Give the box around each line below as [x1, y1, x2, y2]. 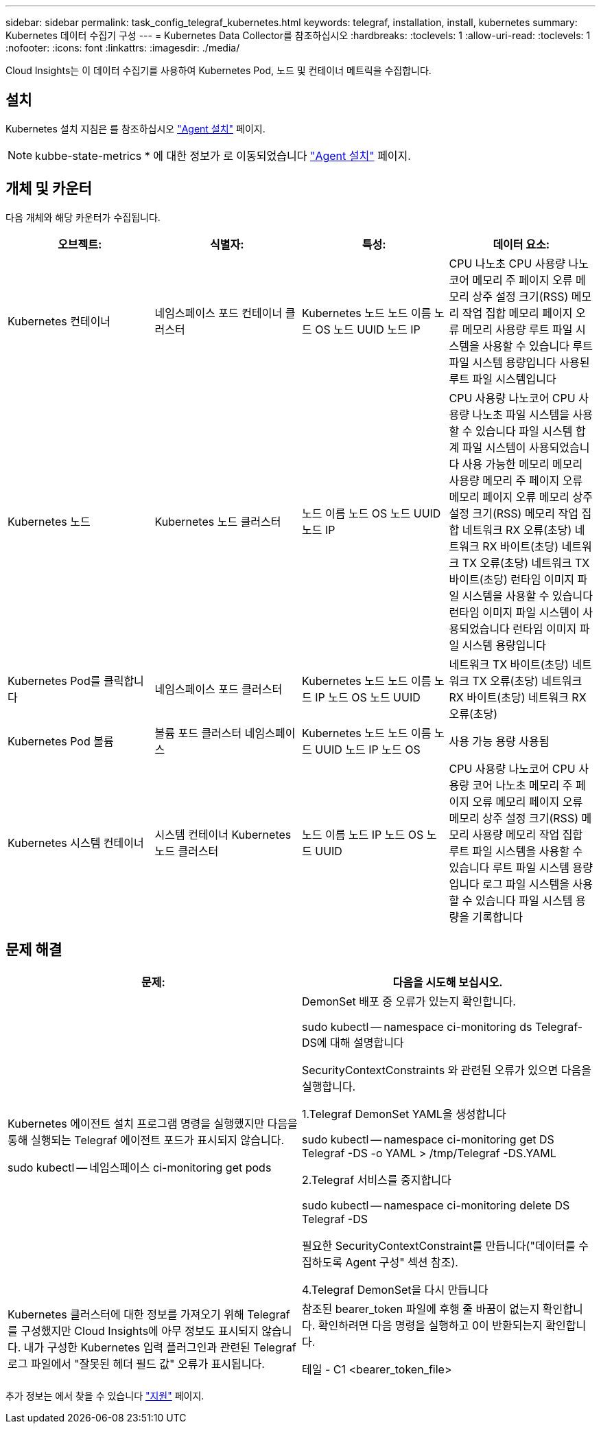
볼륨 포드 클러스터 [154, 725, 242, 740]
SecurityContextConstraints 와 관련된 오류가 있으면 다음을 [302, 1062, 591, 1077]
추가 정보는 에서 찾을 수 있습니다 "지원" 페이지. [5, 1389, 204, 1402]
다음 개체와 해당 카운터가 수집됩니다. [5, 211, 161, 223]
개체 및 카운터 [5, 180, 92, 198]
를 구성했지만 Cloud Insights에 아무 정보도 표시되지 [8, 1323, 259, 1338]
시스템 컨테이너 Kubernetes [154, 827, 292, 841]
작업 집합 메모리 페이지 [462, 305, 573, 320]
